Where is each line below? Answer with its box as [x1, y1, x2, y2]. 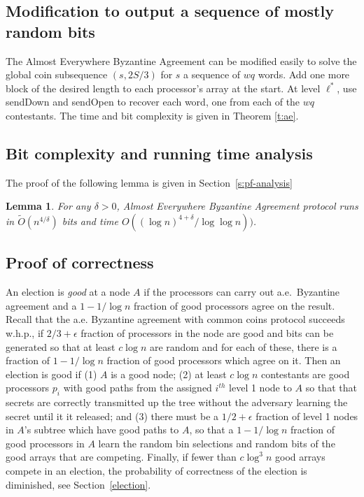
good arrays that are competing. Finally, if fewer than [6, 449, 237, 464]
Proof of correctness [6, 252, 154, 273]
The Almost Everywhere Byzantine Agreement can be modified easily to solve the [6, 53, 357, 68]
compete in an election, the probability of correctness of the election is [6, 463, 307, 478]
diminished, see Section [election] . [6, 477, 151, 491]
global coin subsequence [6, 67, 108, 82]
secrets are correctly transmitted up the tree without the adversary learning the [6, 395, 348, 410]
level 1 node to [229, 380, 292, 395]
